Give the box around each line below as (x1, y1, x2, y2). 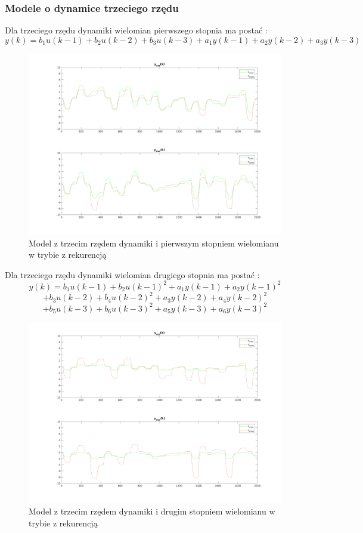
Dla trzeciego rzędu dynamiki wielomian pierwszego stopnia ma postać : (5, 24, 268, 36)
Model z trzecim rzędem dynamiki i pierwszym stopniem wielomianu (29, 236, 279, 249)
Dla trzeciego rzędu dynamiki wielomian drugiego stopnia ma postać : (5, 268, 260, 281)
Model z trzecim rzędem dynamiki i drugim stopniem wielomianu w (29, 505, 275, 517)
